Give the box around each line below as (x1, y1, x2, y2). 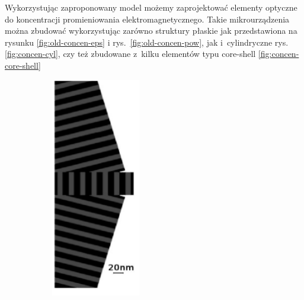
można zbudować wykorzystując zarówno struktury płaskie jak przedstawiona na (5, 24, 297, 37)
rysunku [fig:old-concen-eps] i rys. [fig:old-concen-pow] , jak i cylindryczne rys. (5, 36, 289, 48)
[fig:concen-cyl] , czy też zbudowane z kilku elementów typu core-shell (5, 47, 256, 60)
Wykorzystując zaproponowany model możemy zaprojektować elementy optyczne (5, 1, 297, 13)
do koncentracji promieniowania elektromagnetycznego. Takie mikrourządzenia (5, 12, 290, 25)
